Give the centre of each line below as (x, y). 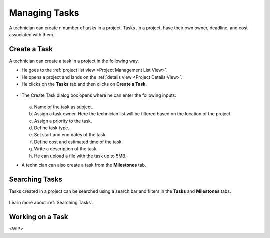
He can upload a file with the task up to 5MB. (80, 156)
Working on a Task (39, 217)
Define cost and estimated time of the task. (79, 142)
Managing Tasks (44, 13)
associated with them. (32, 34)
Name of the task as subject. (64, 107)
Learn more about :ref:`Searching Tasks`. (51, 203)
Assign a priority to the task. (63, 121)
